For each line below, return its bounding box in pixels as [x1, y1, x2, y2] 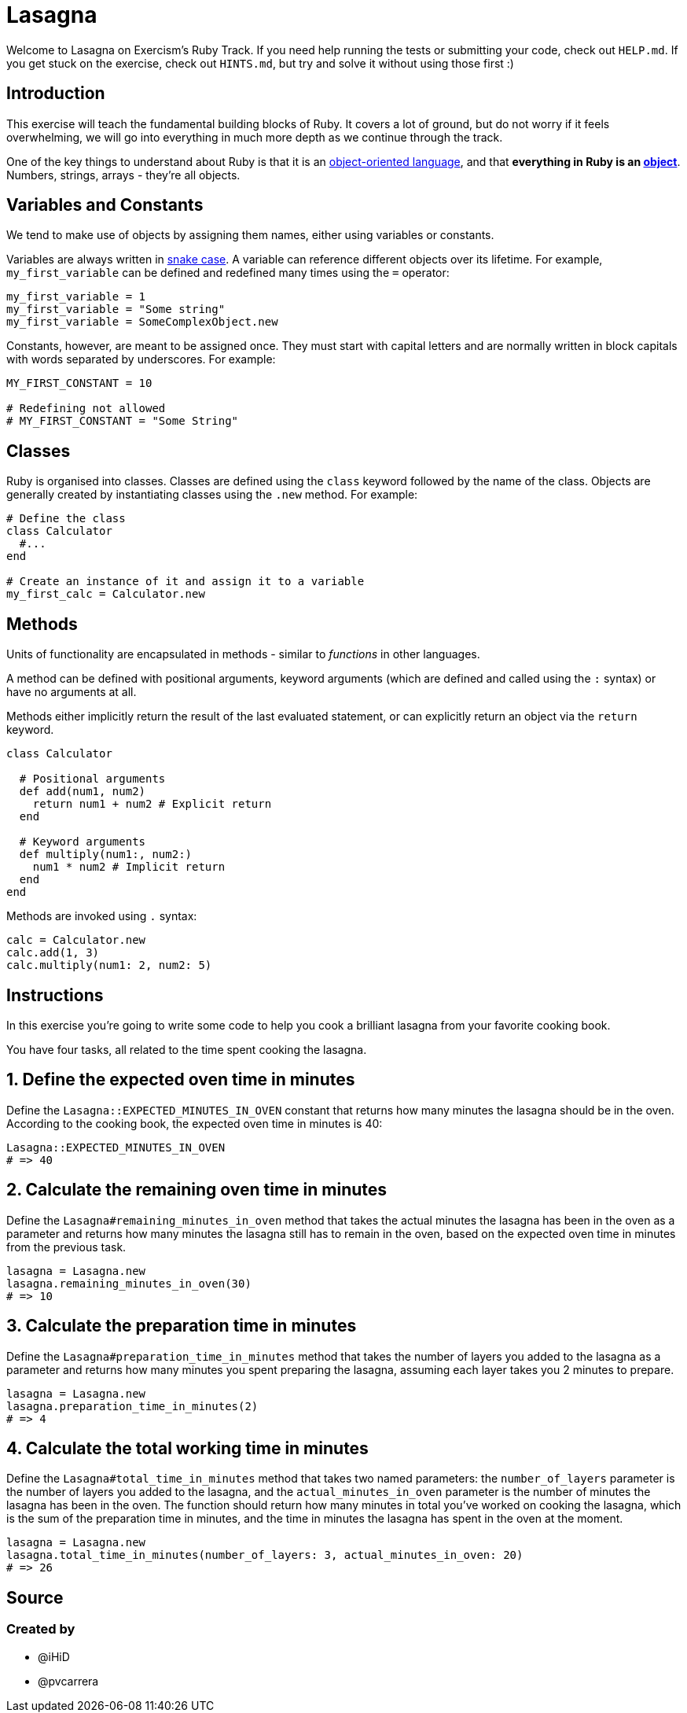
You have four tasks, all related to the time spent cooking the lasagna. [6, 1042, 367, 1056]
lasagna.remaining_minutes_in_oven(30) [6, 1276, 252, 1290]
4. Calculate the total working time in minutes [6, 1438, 369, 1458]
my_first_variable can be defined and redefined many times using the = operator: [6, 266, 450, 280]
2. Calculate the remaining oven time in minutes [6, 1180, 388, 1200]
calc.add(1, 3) [6, 946, 100, 960]
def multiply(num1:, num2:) [19, 848, 193, 861]
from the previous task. [6, 1240, 127, 1254]
